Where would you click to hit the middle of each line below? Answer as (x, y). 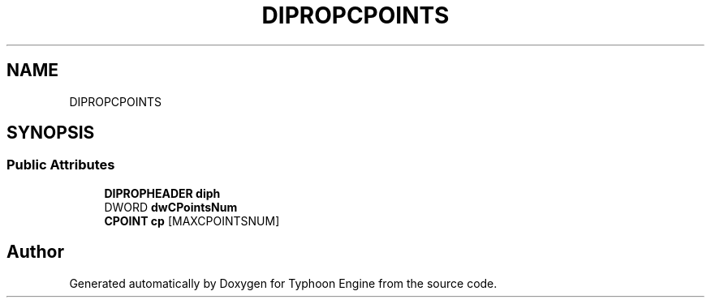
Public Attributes (61, 165)
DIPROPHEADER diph (162, 193)
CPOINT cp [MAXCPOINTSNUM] (192, 221)
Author (35, 252)
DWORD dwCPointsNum (171, 207)
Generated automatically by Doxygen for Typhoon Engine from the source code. (283, 283)
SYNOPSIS (51, 133)
